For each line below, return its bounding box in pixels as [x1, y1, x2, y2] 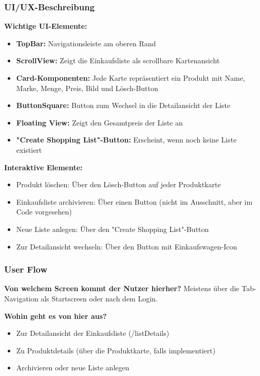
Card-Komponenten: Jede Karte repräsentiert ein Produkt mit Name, [16, 73, 245, 83]
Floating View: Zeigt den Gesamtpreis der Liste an [16, 117, 183, 128]
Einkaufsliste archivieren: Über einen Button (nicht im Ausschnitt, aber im [16, 196, 253, 207]
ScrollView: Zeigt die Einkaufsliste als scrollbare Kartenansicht [16, 55, 220, 66]
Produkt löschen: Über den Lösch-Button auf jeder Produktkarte [16, 179, 221, 190]
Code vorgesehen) [16, 206, 72, 217]
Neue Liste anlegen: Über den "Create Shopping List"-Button [16, 223, 209, 234]
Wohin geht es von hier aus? [4, 310, 107, 321]
